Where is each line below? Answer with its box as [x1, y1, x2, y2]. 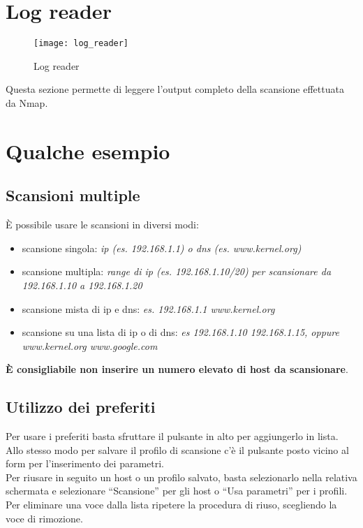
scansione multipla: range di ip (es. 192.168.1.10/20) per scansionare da [22, 264, 332, 279]
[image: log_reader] [34, 38, 129, 49]
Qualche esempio [6, 136, 170, 165]
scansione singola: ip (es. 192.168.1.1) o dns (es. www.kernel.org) [22, 240, 302, 255]
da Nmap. [6, 95, 48, 110]
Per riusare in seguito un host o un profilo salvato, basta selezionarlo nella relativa [6, 469, 357, 484]
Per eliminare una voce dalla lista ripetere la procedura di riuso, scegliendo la [6, 497, 337, 512]
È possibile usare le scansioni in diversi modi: [6, 217, 199, 232]
